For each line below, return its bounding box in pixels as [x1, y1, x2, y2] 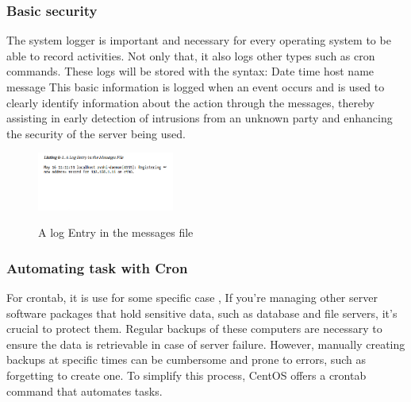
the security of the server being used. [6, 125, 186, 141]
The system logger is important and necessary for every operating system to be [6, 32, 391, 48]
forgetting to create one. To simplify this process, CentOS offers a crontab [6, 366, 367, 383]
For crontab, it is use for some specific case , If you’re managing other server [6, 288, 378, 305]
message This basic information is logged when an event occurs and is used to [6, 79, 385, 95]
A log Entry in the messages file [38, 224, 194, 241]
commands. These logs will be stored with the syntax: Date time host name [6, 63, 375, 79]
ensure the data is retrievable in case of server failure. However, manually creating [6, 335, 405, 352]
